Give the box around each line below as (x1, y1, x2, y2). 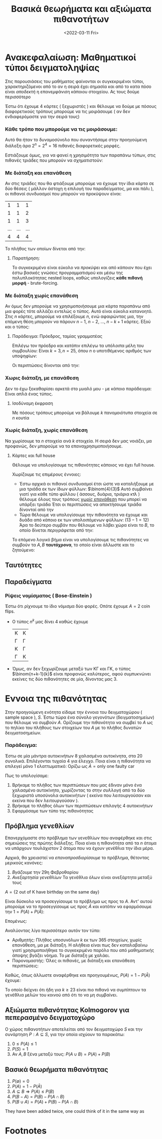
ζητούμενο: (12, 547, 35, 552)
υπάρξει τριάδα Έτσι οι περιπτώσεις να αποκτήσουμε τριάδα (19, 501, 142, 507)
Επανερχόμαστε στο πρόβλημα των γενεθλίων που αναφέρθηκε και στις (5, 835, 152, 841)
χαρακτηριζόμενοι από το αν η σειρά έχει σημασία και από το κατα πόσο (5, 84, 151, 89)
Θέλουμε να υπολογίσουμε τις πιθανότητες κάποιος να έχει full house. (12, 462, 155, 467)
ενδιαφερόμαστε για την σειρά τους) (5, 113, 80, 120)
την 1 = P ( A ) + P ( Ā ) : (5, 909, 44, 915)
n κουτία (12, 414, 29, 421)
